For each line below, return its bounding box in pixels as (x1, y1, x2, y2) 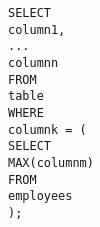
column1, (8, 22, 66, 37)
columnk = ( (8, 122, 87, 137)
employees (8, 189, 73, 204)
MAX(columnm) (8, 155, 94, 170)
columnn (8, 55, 59, 70)
